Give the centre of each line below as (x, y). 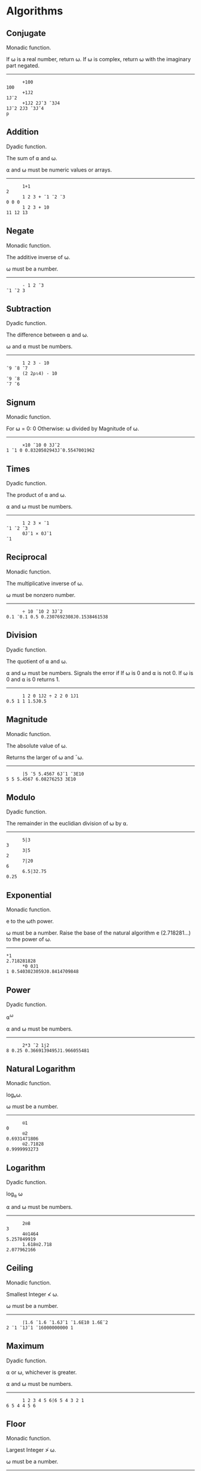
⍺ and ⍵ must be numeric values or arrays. (59, 170)
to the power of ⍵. (29, 939)
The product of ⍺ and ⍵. (36, 495)
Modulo (21, 797)
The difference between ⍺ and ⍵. (47, 335)
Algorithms (35, 11)
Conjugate (26, 33)
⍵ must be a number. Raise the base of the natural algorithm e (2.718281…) (99, 933)
